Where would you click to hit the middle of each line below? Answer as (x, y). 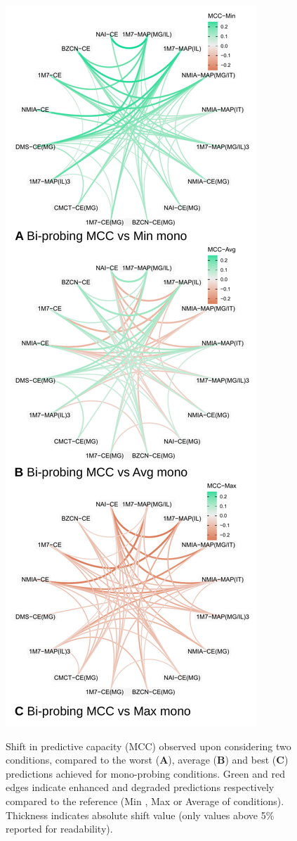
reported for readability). (59, 829)
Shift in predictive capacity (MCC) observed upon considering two (148, 746)
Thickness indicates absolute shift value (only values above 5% (140, 815)
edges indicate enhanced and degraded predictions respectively (140, 787)
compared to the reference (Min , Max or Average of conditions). (145, 801)
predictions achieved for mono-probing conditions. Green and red (145, 773)
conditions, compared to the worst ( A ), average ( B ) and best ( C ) (147, 760)
